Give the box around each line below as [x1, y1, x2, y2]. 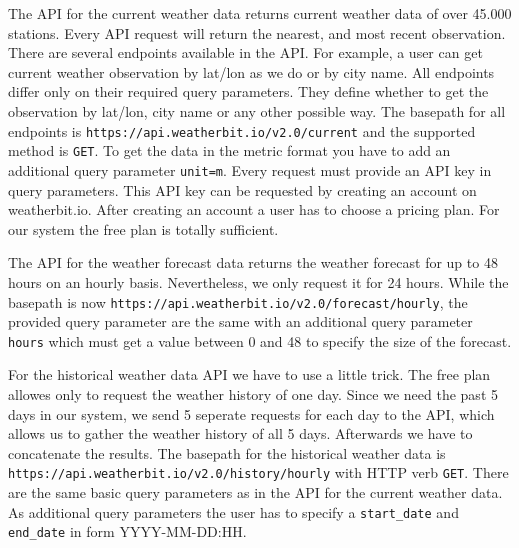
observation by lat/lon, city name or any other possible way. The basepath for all [8, 100, 506, 121]
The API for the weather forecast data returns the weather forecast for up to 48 [8, 252, 498, 273]
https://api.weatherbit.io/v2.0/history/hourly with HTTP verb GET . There [8, 462, 509, 483]
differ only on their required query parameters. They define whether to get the [8, 81, 489, 102]
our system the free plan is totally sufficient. [8, 218, 279, 239]
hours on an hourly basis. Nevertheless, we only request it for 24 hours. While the [8, 271, 509, 292]
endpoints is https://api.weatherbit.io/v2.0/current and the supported [8, 120, 476, 141]
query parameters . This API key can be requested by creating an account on [8, 179, 477, 200]
